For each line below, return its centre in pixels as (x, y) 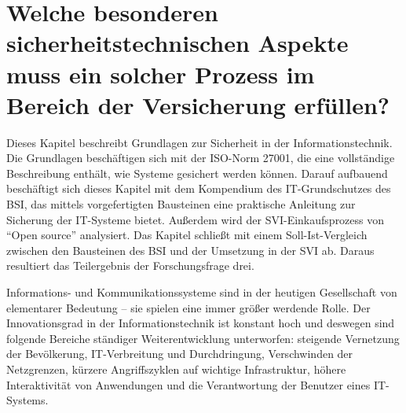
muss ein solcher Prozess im (161, 74)
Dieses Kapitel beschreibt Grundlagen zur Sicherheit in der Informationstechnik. (199, 142)
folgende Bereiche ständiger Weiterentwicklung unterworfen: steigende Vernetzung (203, 338)
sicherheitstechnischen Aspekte (177, 43)
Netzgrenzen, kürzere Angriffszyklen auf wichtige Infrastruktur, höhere (176, 369)
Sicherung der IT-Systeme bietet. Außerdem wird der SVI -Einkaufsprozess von (196, 219)
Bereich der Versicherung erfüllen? (198, 104)
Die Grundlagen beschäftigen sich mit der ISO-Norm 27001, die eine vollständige (201, 158)
